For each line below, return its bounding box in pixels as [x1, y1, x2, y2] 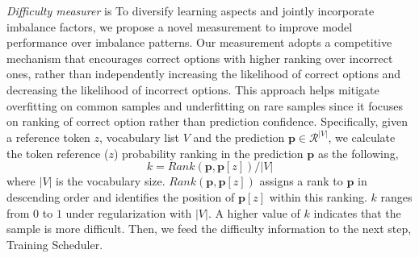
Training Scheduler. [6, 235, 103, 252]
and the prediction [193, 129, 285, 146]
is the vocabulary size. [56, 173, 166, 189]
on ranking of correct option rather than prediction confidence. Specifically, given [6, 113, 408, 130]
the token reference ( [6, 144, 109, 161]
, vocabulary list [99, 129, 179, 146]
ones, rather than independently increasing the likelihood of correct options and [6, 65, 401, 82]
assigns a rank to [259, 173, 343, 189]
